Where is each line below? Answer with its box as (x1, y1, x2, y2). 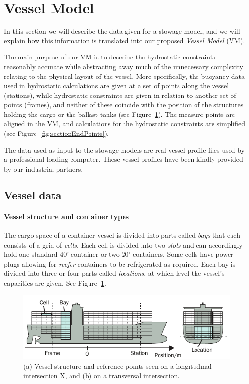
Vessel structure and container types (4, 211, 129, 221)
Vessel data (4, 187, 62, 202)
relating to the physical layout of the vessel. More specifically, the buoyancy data (4, 71, 245, 81)
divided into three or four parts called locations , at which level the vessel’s (4, 268, 225, 278)
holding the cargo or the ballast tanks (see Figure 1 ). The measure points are (4, 109, 235, 119)
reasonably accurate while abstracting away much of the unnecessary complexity (4, 61, 243, 71)
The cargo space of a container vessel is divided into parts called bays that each (4, 230, 240, 240)
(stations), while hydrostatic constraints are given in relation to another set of (4, 90, 236, 100)
